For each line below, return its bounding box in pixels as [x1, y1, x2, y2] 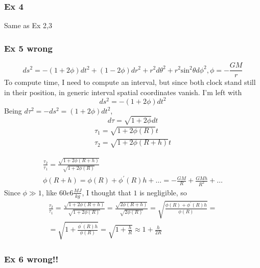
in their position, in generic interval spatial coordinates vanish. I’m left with [4, 86, 242, 97]
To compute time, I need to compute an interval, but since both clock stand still [4, 77, 256, 87]
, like [41, 187, 57, 197]
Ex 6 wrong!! [4, 252, 59, 265]
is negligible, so [139, 187, 187, 197]
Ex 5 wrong [4, 41, 53, 54]
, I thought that [82, 187, 131, 197]
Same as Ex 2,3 [4, 20, 52, 31]
